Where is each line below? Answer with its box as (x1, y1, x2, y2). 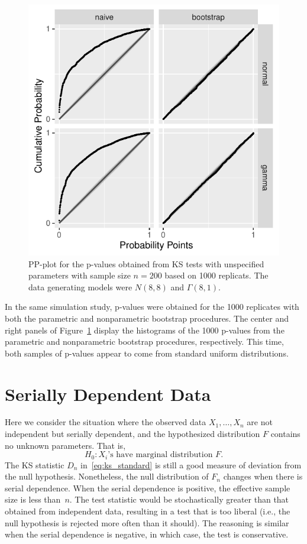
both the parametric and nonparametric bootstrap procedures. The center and (5, 312, 289, 324)
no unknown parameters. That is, (5, 439, 126, 451)
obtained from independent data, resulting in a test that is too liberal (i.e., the (5, 505, 290, 517)
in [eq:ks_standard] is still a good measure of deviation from (80, 458, 302, 471)
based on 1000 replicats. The (164, 269, 269, 281)
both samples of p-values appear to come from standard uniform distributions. (5, 347, 289, 359)
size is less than (5, 493, 61, 506)
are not (247, 416, 273, 428)
